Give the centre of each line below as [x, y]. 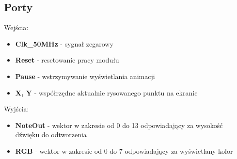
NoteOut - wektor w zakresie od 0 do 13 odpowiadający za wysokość [119, 125]
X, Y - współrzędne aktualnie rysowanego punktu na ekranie [106, 92]
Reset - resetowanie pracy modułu [67, 60]
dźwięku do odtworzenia [51, 135]
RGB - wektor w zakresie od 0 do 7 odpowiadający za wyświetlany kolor [124, 151]
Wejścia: [16, 27]
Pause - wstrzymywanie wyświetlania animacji [85, 76]
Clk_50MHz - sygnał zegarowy [64, 43]
